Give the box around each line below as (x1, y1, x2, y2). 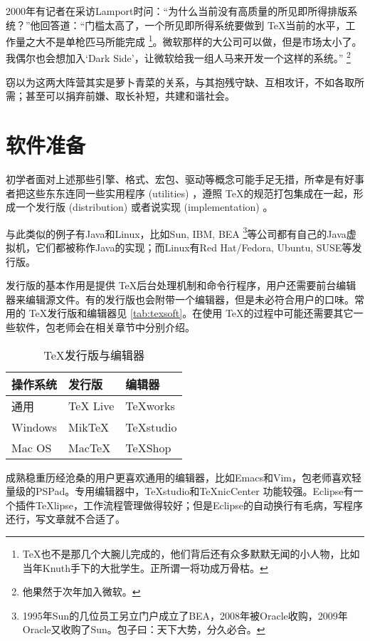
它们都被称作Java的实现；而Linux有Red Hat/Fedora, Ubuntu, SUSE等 (35, 240, 352, 255)
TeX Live (68, 397, 115, 415)
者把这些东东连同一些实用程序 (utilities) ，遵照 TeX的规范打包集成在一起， (6, 185, 354, 200)
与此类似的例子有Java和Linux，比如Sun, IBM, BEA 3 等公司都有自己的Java (6, 224, 347, 241)
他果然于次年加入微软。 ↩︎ (22, 584, 141, 599)
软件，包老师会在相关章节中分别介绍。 (15, 320, 195, 334)
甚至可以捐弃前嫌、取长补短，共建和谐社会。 (25, 88, 235, 103)
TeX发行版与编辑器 (43, 346, 144, 363)
